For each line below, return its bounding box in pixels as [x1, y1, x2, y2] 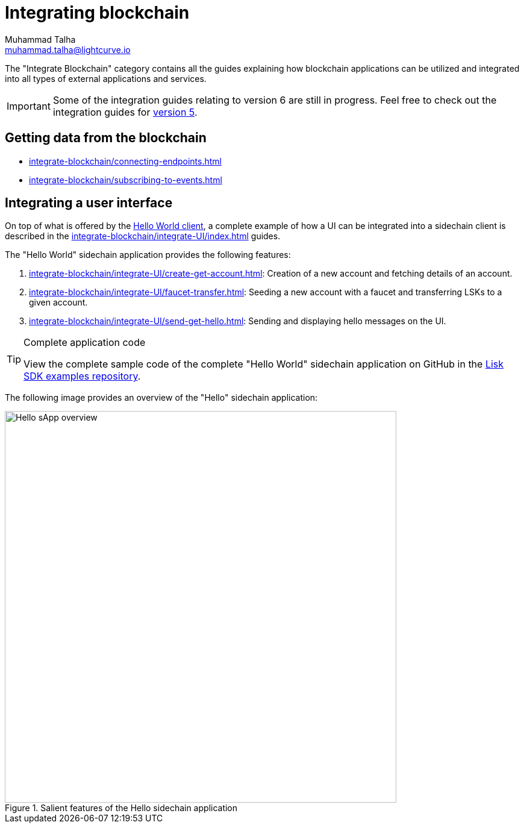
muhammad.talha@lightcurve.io [5, 44, 131, 55]
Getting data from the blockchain [5, 130, 207, 146]
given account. [29, 297, 88, 308]
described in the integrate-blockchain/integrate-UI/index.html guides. [5, 231, 281, 242]
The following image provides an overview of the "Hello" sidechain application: [5, 392, 318, 403]
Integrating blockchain [5, 2, 190, 23]
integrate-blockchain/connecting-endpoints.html [29, 155, 222, 166]
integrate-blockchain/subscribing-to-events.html [29, 174, 222, 185]
